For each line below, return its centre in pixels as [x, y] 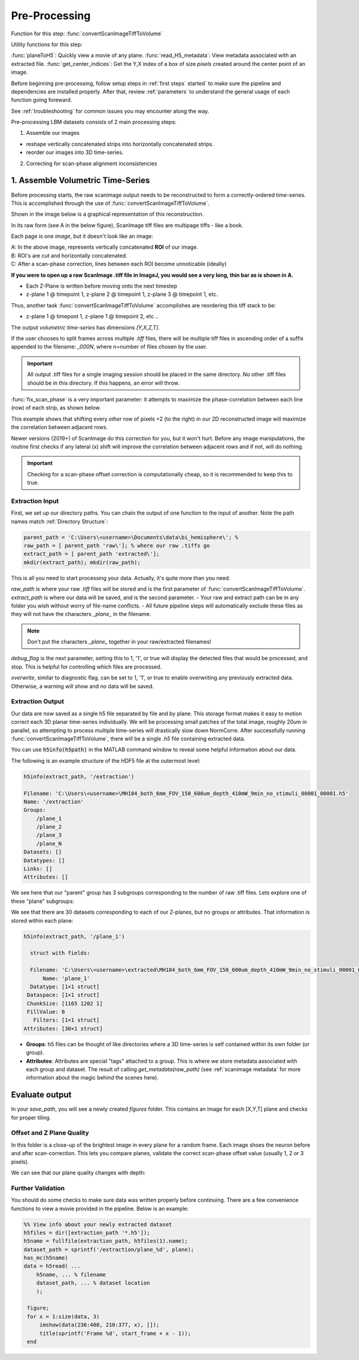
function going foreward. [42, 100]
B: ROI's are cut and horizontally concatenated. [69, 255]
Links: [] [38, 869]
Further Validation [38, 1188]
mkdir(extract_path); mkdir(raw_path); [82, 562]
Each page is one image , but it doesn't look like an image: [82, 236]
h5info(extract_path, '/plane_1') [74, 936]
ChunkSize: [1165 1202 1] [65, 1003]
